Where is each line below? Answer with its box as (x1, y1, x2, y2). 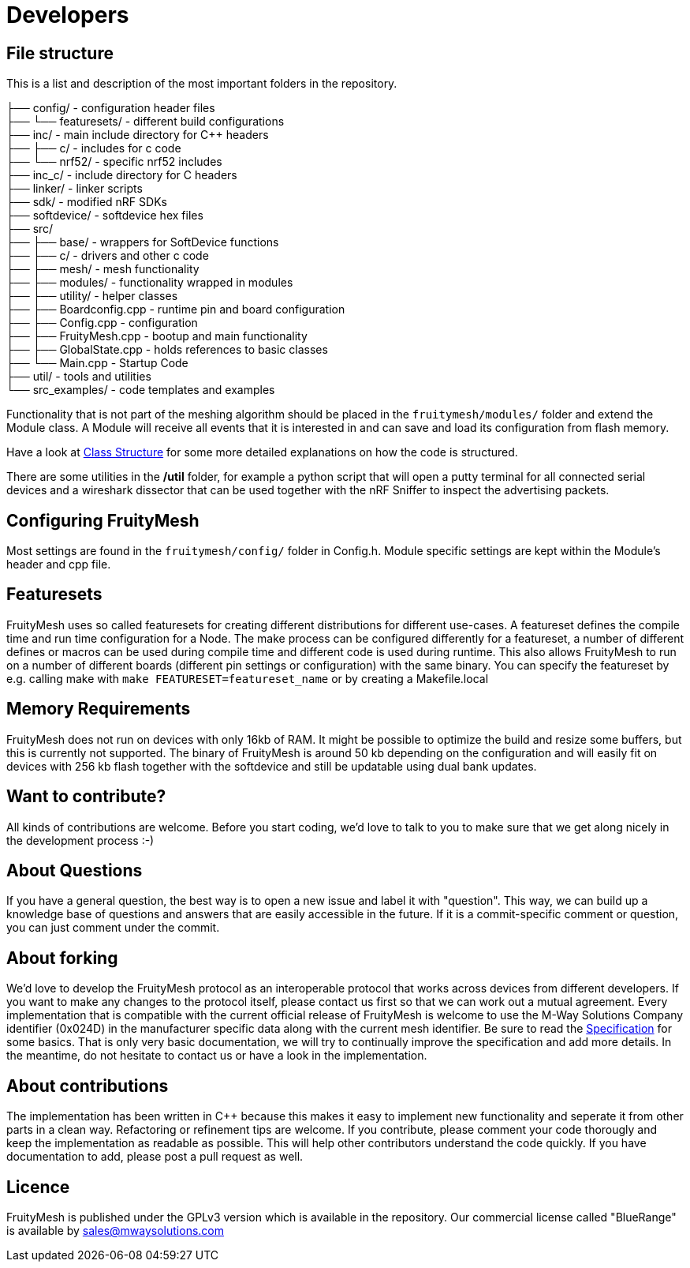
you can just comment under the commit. (6, 921, 220, 935)
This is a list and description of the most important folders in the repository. (6, 77, 397, 91)
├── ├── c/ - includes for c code (6, 141, 181, 156)
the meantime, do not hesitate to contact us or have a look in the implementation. (6, 1049, 427, 1063)
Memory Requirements (6, 699, 191, 719)
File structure (6, 43, 114, 63)
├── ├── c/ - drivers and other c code (6, 249, 209, 263)
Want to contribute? (6, 786, 166, 807)
